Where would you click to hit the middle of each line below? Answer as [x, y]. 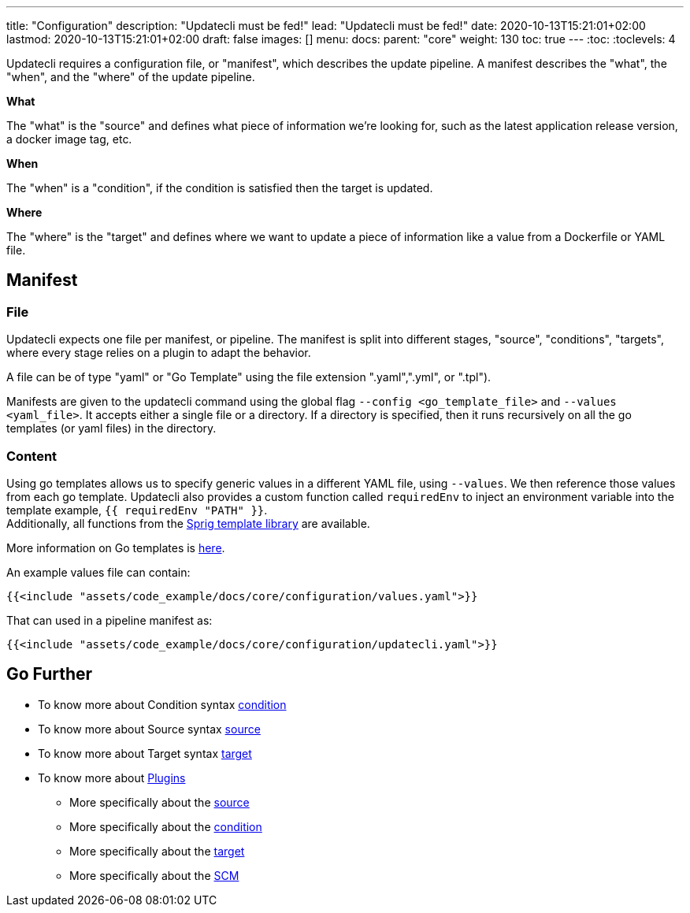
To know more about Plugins [112, 778]
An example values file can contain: [98, 572]
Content [32, 456]
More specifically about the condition [166, 826]
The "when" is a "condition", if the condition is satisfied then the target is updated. [220, 188]
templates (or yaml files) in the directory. [111, 429]
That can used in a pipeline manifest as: [109, 620]
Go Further [50, 674]
